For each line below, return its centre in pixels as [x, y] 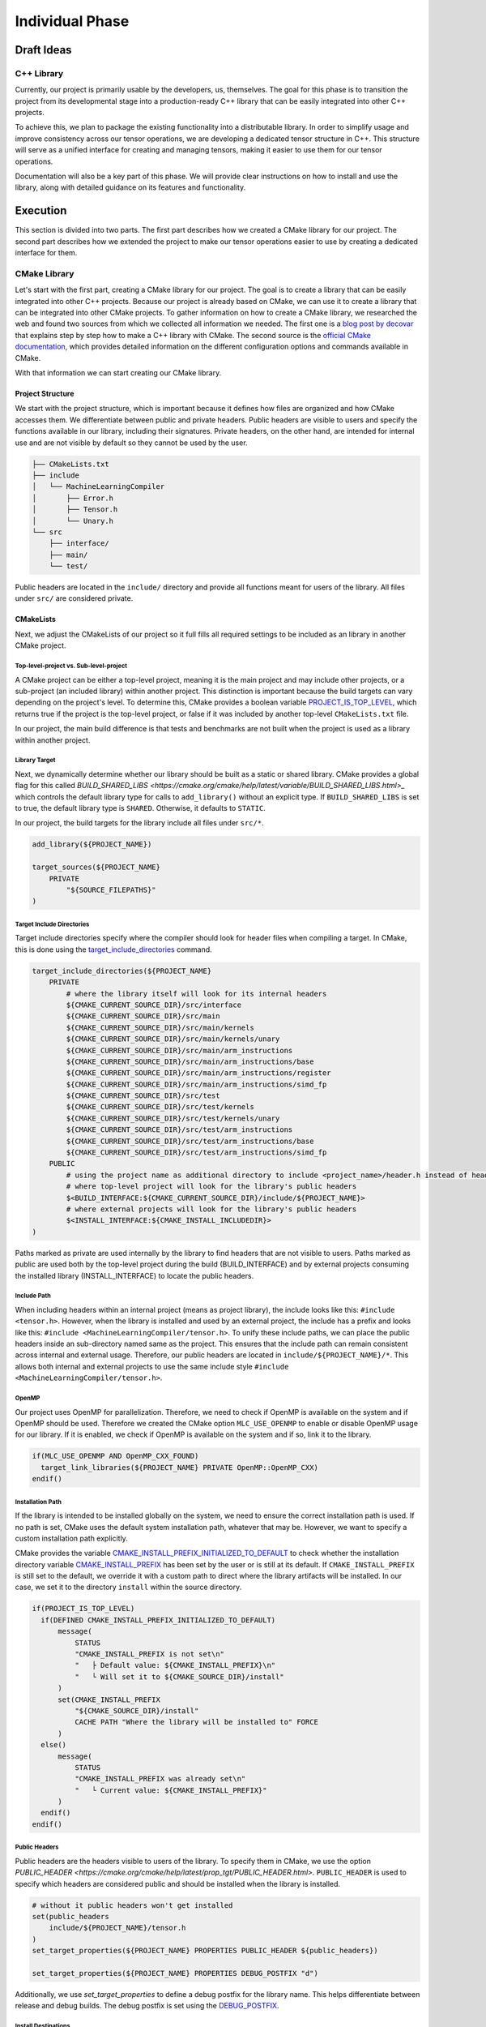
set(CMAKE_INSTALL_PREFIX [109, 1699]
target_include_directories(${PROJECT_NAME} [122, 971]
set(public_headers [70, 1916]
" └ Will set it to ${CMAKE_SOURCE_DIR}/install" [179, 1677]
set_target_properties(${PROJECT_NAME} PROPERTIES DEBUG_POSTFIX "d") [175, 1973]
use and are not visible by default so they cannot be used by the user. [131, 443]
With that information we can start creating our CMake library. [118, 373]
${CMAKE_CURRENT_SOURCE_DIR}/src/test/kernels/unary [173, 1118]
